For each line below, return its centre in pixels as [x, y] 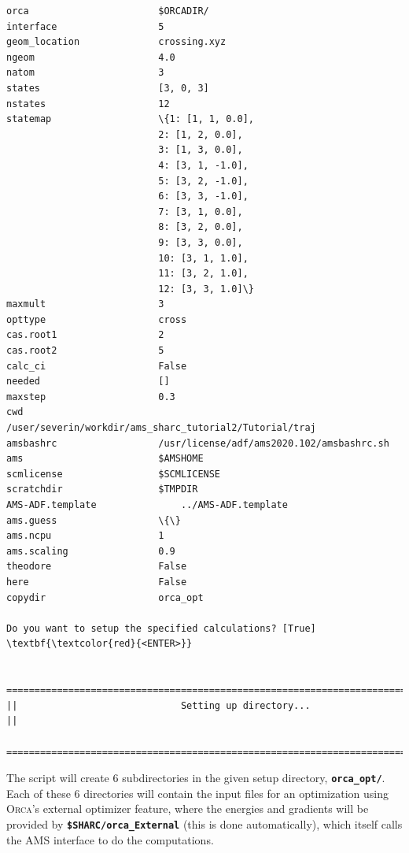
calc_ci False [97, 366]
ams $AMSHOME [105, 459]
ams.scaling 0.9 [91, 551]
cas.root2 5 [85, 351]
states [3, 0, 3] [108, 88]
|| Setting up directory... [158, 705]
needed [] [88, 382]
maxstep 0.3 [91, 397]
